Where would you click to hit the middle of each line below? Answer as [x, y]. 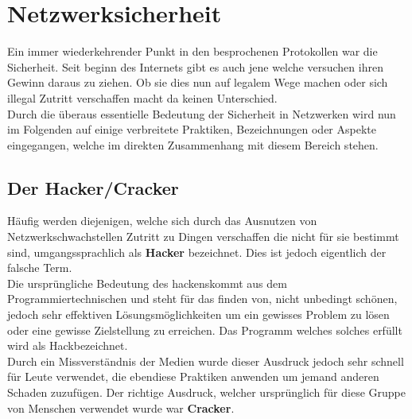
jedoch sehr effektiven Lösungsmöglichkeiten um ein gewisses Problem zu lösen [198, 314]
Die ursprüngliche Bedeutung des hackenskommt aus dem [147, 283]
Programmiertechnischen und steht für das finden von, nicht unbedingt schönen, [202, 299]
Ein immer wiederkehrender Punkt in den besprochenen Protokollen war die [192, 51]
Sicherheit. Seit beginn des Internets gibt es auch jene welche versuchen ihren [195, 66]
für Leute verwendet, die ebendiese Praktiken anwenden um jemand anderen [193, 376]
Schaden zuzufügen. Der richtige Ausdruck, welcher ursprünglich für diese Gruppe [206, 392]
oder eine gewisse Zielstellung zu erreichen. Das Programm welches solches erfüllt [205, 330]
